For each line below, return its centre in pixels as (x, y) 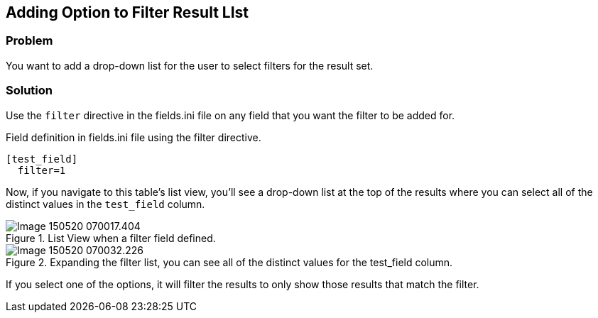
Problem (29, 41)
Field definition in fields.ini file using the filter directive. (134, 137)
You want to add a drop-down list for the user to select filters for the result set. (190, 65)
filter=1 (42, 170)
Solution (29, 91)
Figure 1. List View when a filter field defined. (111, 238)
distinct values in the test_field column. (105, 204)
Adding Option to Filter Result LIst (127, 12)
